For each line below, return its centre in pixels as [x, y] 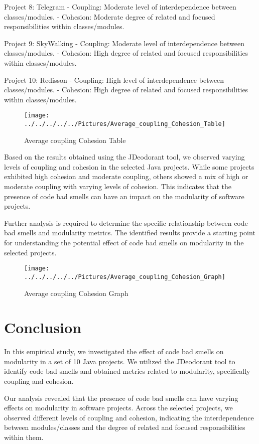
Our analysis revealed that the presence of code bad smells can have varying [121, 398]
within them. [24, 437]
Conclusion [43, 327]
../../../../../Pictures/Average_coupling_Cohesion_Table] [125, 124]
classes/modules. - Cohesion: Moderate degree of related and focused [110, 16]
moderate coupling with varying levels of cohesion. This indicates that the [118, 186]
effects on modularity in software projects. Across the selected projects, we [118, 408]
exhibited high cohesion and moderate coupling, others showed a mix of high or [126, 176]
